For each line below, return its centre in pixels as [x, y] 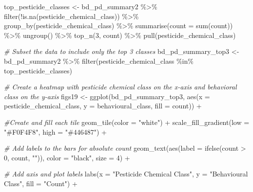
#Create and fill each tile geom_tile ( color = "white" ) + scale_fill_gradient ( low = [127, 122]
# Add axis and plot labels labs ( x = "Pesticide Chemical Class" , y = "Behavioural [126, 174]
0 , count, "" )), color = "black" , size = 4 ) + [67, 157]
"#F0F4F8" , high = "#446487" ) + [55, 131]
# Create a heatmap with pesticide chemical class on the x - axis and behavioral [120, 87]
